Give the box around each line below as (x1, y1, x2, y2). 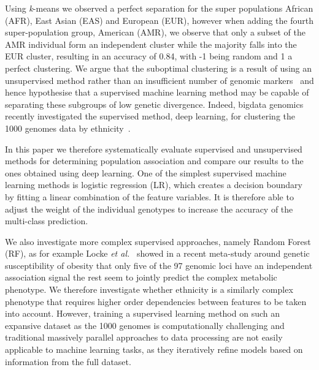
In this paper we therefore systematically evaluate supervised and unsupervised (5, 142, 302, 155)
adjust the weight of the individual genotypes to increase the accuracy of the (5, 202, 293, 215)
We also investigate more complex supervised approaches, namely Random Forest (5, 235, 311, 247)
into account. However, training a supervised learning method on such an (5, 307, 280, 320)
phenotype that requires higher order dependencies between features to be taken (5, 295, 307, 308)
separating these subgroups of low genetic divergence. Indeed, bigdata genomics (5, 97, 304, 110)
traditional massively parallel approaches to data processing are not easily (5, 331, 283, 344)
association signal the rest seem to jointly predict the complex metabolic (5, 271, 277, 284)
